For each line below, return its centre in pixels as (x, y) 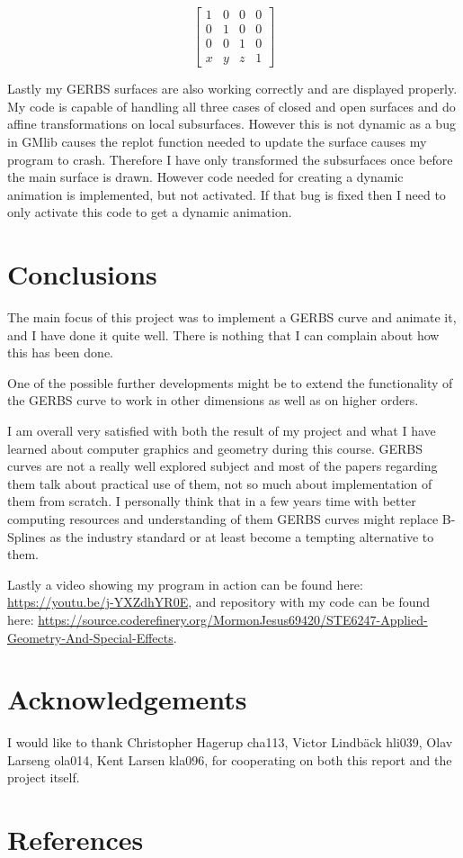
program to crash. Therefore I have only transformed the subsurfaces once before (230, 159)
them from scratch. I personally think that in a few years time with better (212, 501)
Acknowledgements (127, 699)
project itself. (44, 777)
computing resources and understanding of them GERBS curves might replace (223, 518)
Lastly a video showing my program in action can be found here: (185, 584)
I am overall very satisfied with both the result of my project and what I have (222, 430)
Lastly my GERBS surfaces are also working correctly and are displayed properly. (232, 89)
